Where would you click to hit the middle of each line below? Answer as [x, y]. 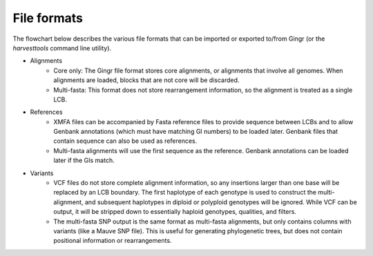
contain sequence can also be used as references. [125, 141]
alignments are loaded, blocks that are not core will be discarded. [146, 80]
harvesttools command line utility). [62, 48]
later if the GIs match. [84, 160]
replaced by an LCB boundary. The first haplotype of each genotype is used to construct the [185, 193]
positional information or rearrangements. [113, 241]
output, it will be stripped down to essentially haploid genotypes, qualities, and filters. [175, 212]
